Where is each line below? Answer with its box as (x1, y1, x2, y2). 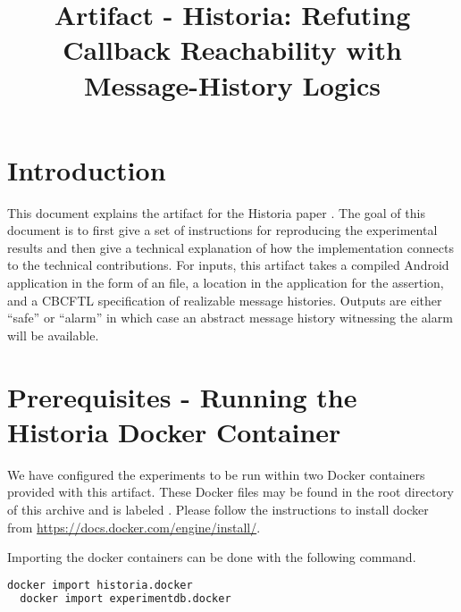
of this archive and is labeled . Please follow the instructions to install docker (7, 499, 429, 518)
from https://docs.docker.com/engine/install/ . (7, 517, 261, 536)
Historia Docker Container (7, 413, 341, 449)
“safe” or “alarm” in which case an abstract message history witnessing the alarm (7, 308, 453, 327)
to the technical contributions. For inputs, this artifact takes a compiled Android (7, 256, 449, 274)
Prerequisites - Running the (7, 378, 357, 415)
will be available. (7, 325, 99, 344)
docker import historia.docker (7, 578, 193, 591)
